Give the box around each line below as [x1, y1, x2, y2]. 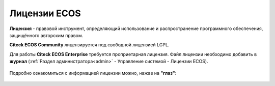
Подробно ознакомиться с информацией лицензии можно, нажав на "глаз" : [9, 70, 177, 76]
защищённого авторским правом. [9, 32, 84, 38]
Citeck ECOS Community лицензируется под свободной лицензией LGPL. [9, 42, 170, 48]
